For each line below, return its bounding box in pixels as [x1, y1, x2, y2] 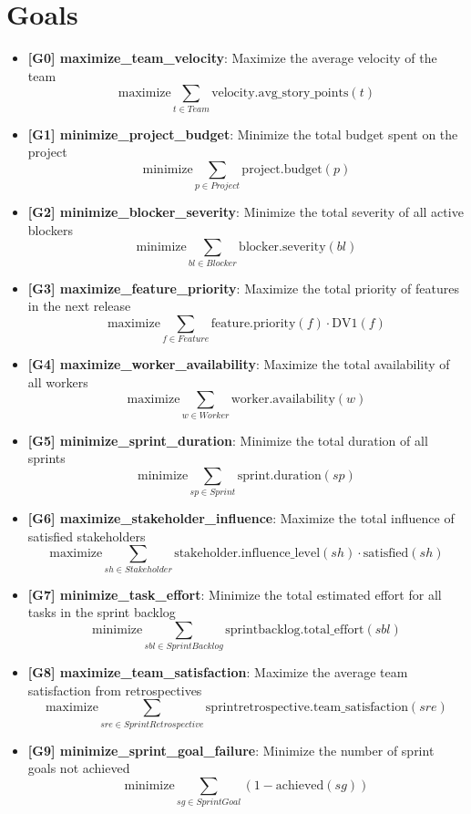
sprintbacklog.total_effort [225, 623, 364, 636]
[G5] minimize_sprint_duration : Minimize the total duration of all [27, 430, 428, 449]
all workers [27, 372, 88, 391]
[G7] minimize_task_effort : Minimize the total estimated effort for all [27, 584, 442, 603]
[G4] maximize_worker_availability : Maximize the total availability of [27, 355, 450, 374]
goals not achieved [27, 758, 130, 778]
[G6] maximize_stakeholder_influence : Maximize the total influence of [27, 509, 455, 528]
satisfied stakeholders [27, 526, 146, 545]
